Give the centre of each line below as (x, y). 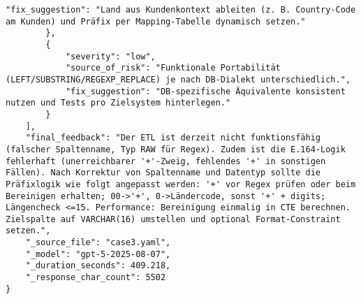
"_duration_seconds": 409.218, (98, 266)
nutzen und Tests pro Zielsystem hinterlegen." (118, 103)
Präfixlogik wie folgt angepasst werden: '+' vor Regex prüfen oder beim (181, 184)
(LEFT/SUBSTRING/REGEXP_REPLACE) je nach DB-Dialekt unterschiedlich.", (178, 79)
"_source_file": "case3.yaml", (98, 243)
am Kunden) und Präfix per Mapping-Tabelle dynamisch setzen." (156, 21)
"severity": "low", (110, 56)
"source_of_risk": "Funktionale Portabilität (173, 68)
